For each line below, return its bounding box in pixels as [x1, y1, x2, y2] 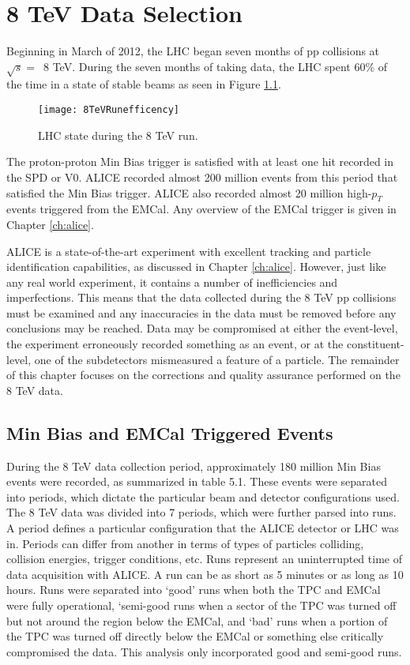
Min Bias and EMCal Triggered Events [6, 420, 333, 445]
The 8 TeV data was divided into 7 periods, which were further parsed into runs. [6, 504, 397, 520]
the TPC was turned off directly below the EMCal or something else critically [6, 628, 384, 644]
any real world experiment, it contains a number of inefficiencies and [6, 273, 338, 290]
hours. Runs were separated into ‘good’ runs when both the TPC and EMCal [6, 581, 381, 598]
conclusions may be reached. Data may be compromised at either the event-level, [6, 320, 398, 336]
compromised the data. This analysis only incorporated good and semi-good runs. [6, 643, 402, 659]
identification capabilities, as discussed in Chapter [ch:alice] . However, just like [6, 258, 386, 275]
